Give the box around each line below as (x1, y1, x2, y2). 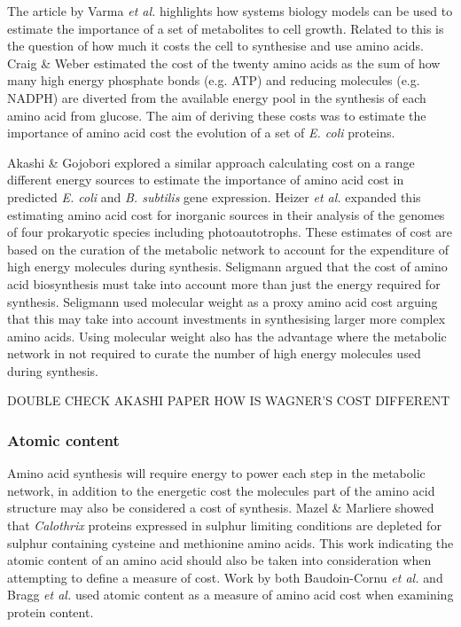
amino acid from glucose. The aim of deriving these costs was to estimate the (7, 106, 426, 124)
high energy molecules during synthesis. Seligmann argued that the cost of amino (7, 257, 448, 276)
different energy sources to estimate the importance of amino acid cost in (7, 170, 404, 189)
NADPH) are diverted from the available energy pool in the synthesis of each (7, 88, 426, 106)
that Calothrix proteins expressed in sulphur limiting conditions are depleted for (7, 516, 441, 535)
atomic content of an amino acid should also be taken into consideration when (7, 551, 432, 569)
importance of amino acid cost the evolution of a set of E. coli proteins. (7, 123, 395, 142)
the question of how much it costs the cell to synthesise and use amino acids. (7, 36, 424, 55)
